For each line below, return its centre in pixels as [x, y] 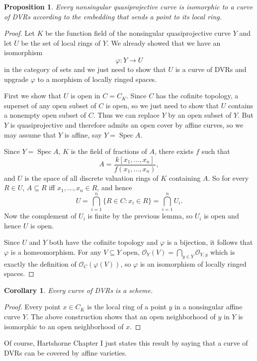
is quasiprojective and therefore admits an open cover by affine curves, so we [127, 124]
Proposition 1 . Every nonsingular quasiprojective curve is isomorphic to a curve [128, 6]
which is [222, 252]
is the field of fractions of [109, 151]
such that [216, 151]
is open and [221, 216]
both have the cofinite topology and [103, 242]
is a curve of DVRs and [211, 69]
